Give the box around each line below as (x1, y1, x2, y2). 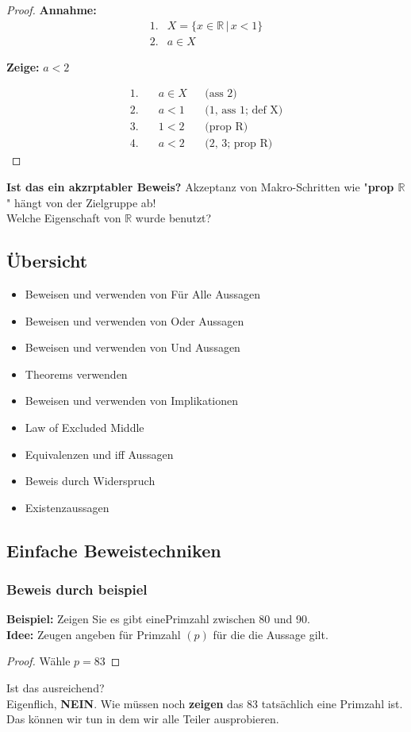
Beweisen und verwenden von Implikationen (25, 392, 239, 409)
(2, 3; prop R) (205, 138, 273, 150)
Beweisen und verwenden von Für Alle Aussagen (25, 285, 261, 302)
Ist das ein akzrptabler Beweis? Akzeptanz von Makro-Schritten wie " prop (6, 178, 394, 195)
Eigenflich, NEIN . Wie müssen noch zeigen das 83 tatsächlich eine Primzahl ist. (6, 695, 403, 711)
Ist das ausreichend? (6, 680, 105, 696)
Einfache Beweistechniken (6, 537, 221, 562)
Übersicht (6, 248, 88, 273)
